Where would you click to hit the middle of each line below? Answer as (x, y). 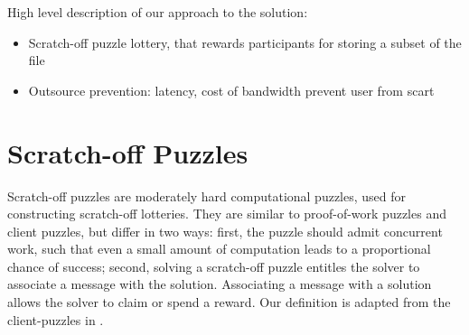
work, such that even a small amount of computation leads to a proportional (219, 249)
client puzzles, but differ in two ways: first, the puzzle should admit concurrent (225, 231)
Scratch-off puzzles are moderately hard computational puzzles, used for (207, 195)
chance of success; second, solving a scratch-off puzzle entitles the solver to (214, 266)
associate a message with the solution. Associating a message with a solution (220, 284)
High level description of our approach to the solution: (158, 12)
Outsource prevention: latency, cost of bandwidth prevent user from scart (231, 90)
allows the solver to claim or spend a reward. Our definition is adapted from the (229, 302)
